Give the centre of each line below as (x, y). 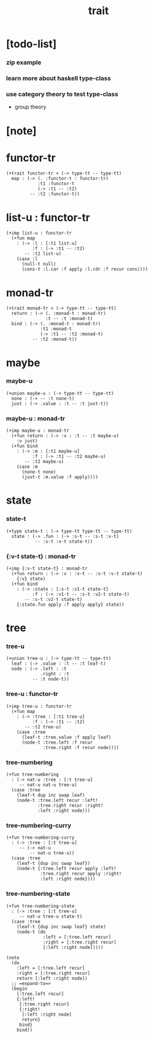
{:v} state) (31, 579)
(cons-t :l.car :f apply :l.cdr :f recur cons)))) (85, 270)
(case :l (27, 259)
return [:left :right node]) (52, 978)
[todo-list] (31, 44)
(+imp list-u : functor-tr (39, 233)
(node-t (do (31, 932)
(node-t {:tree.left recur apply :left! (67, 869)
